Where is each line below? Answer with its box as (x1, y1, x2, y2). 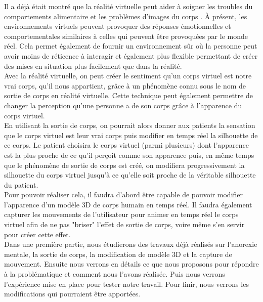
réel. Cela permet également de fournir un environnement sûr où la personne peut (4, 40, 257, 51)
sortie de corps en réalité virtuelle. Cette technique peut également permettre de (4, 90, 253, 101)
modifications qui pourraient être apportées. (4, 288, 141, 299)
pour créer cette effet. (4, 229, 71, 239)
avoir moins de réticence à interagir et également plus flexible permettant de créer (4, 50, 258, 61)
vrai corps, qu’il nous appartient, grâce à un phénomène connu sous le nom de (4, 80, 246, 91)
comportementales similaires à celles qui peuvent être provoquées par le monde (4, 30, 248, 41)
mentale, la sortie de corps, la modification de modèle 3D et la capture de (4, 248, 232, 259)
